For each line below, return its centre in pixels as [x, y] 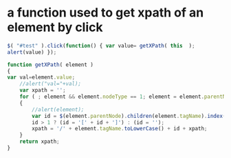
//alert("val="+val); [50, 84]
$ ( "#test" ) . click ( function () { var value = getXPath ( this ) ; [101, 46]
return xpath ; [40, 142]
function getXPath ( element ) [51, 65]
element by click [55, 27]
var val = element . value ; [41, 77]
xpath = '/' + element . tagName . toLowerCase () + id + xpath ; [120, 129]
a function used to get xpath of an [106, 13]
